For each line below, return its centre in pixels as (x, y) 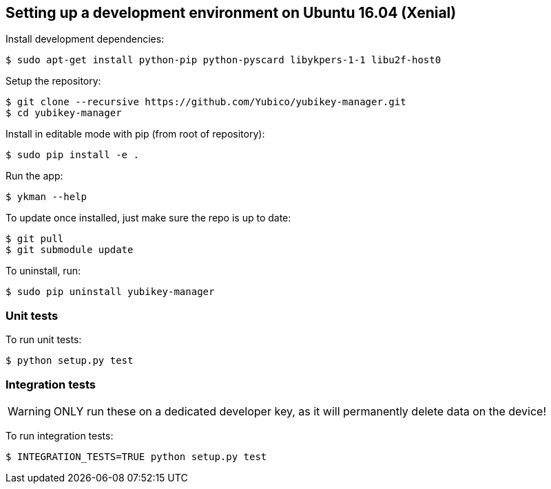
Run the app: (34, 176)
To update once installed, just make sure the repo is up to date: (148, 218)
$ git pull (35, 239)
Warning (29, 411)
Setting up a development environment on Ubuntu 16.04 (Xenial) (231, 13)
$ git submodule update (70, 250)
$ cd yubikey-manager (64, 113)
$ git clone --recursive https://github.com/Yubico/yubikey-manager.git (206, 102)
